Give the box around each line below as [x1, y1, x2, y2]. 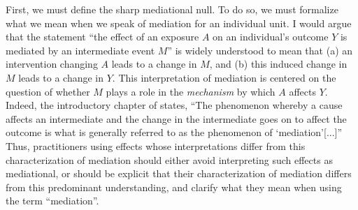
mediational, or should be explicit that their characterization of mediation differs [6, 166, 352, 181]
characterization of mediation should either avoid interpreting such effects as [6, 152, 333, 167]
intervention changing [6, 57, 98, 71]
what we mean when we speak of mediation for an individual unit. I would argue [6, 15, 352, 30]
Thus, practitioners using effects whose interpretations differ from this [6, 138, 306, 153]
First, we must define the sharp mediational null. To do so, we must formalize [6, 2, 338, 16]
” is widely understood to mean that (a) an [167, 43, 353, 57]
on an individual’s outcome [213, 29, 329, 44]
